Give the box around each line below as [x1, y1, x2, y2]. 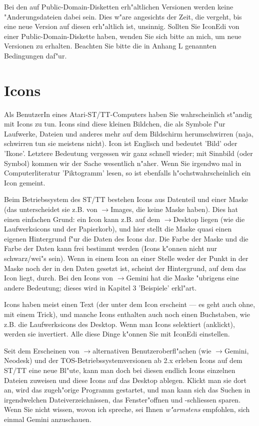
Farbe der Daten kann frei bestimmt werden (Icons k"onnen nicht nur [4, 243, 217, 253]
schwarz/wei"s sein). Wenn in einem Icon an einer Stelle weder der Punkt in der [4, 253, 248, 263]
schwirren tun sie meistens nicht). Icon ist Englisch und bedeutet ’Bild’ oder [4, 138, 237, 148]
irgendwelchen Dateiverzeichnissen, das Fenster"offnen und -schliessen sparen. [4, 394, 241, 404]
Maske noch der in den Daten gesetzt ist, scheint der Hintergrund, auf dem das [4, 262, 246, 273]
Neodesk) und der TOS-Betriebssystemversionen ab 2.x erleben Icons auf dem [4, 355, 242, 365]
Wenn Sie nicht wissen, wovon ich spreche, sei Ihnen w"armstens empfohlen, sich [4, 404, 250, 414]
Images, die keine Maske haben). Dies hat [110, 204, 238, 214]
